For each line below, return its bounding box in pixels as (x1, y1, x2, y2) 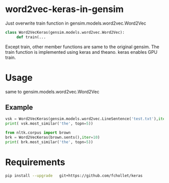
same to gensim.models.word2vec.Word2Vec (5, 88, 100, 95)
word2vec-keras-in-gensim (5, 4, 124, 15)
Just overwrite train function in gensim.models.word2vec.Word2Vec (5, 20, 147, 26)
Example (5, 103, 33, 112)
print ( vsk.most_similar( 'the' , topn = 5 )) (5, 121, 94, 126)
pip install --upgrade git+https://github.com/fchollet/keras (5, 173, 143, 178)
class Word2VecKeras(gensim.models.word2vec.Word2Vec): (5, 30, 125, 35)
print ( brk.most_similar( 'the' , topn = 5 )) (5, 139, 94, 144)
